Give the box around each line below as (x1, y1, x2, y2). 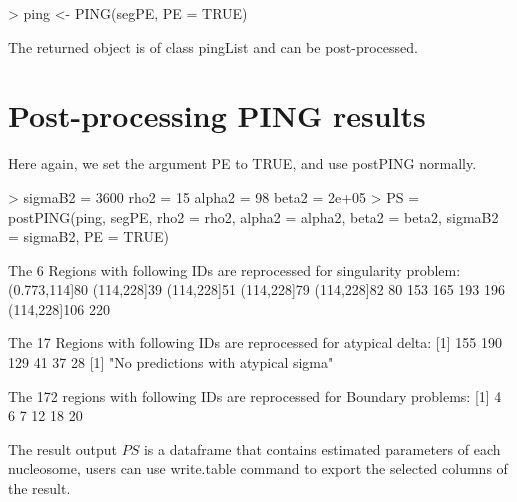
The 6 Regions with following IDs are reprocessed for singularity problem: (8, 259, 461, 280)
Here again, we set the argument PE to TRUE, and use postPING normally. (8, 153, 477, 174)
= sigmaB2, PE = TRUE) (8, 226, 169, 247)
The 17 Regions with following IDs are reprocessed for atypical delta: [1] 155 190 (8, 332, 502, 353)
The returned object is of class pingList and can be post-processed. (8, 36, 418, 57)
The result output (8, 438, 118, 459)
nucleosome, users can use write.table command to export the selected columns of (8, 458, 508, 479)
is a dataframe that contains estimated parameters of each (143, 438, 501, 459)
